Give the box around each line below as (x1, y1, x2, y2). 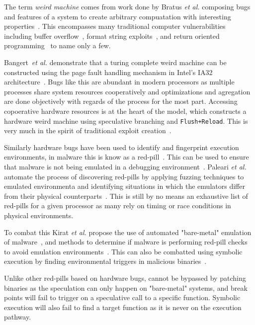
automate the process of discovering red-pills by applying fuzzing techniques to (4, 171, 244, 181)
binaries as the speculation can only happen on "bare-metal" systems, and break (4, 282, 248, 293)
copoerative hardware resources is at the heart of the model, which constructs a (4, 105, 247, 116)
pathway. (4, 312, 31, 322)
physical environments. (4, 210, 74, 220)
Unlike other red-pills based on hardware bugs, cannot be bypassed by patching (4, 272, 246, 283)
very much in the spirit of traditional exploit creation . (4, 125, 171, 136)
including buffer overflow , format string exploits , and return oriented (4, 30, 220, 41)
